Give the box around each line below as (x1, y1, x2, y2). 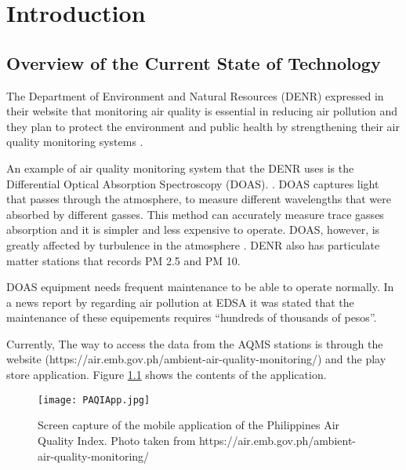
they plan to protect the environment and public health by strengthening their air (6, 118, 400, 134)
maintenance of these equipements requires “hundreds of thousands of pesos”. (6, 309, 377, 326)
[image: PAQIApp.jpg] (38, 394, 150, 406)
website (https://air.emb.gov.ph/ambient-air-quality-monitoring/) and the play (6, 351, 386, 367)
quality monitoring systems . (6, 133, 143, 150)
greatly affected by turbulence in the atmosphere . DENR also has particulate (6, 236, 380, 253)
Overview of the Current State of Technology (6, 50, 381, 75)
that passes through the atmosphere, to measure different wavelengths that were (6, 191, 391, 207)
